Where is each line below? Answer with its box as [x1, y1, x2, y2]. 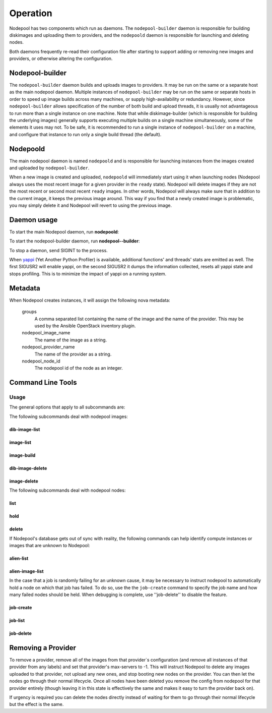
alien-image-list [9, 568, 44, 574]
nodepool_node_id [22, 358, 60, 364]
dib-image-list [9, 426, 40, 432]
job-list [9, 618, 25, 624]
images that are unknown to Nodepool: [9, 543, 90, 548]
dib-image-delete [9, 465, 47, 471]
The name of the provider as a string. [34, 351, 112, 357]
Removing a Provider [9, 643, 77, 652]
